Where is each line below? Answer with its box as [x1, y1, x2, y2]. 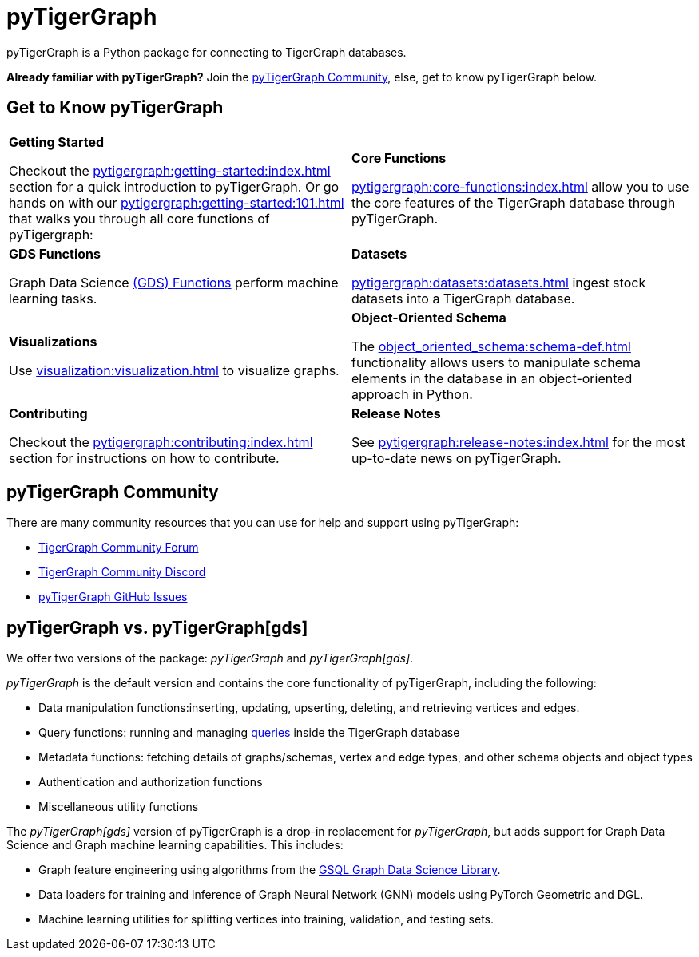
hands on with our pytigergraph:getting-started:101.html [9, 194, 344, 211]
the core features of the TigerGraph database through [351, 194, 676, 211]
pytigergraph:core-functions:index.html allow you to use [351, 178, 689, 195]
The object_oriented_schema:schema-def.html [351, 338, 631, 354]
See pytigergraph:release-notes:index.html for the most [351, 433, 685, 450]
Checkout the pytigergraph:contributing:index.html [9, 433, 313, 450]
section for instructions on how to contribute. [9, 449, 280, 466]
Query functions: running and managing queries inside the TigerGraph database [38, 726, 460, 740]
